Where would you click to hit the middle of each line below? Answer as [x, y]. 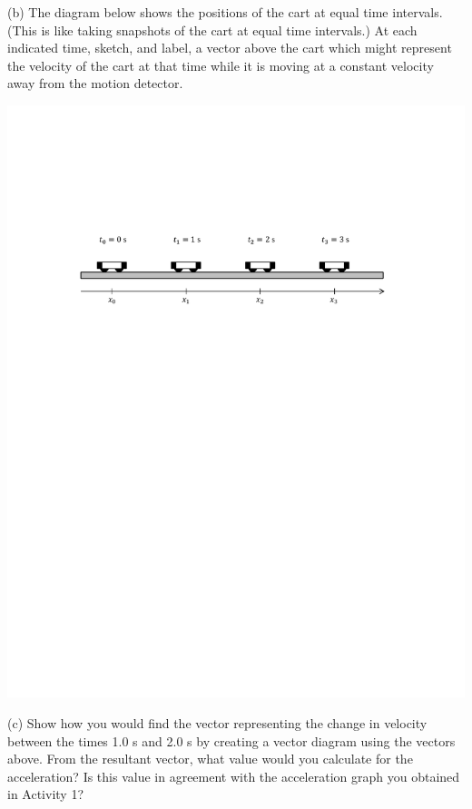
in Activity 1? [45, 794]
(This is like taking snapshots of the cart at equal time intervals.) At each [212, 30]
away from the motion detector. [95, 83]
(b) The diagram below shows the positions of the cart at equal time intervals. [225, 12]
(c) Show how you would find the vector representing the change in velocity [217, 723]
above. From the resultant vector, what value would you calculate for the [210, 759]
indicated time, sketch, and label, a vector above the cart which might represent [230, 48]
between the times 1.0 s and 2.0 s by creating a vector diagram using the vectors [231, 740]
